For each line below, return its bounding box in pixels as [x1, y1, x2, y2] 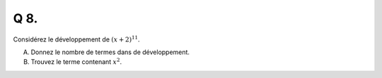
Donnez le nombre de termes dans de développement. [30, 48, 190, 56]
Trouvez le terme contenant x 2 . [30, 57, 122, 66]
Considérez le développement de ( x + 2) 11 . [13, 34, 140, 44]
